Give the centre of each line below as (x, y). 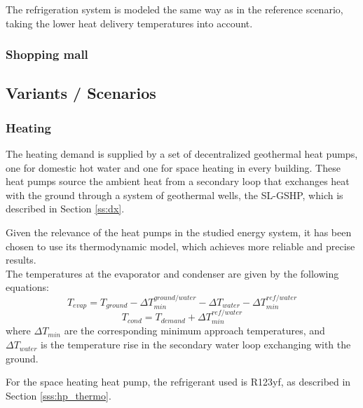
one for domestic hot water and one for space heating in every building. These (173, 167)
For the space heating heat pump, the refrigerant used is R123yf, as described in (178, 382)
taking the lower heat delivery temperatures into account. (129, 23)
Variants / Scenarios (81, 93)
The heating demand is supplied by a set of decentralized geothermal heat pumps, (182, 154)
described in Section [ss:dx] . (65, 209)
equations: (27, 287)
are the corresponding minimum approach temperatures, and (194, 331)
